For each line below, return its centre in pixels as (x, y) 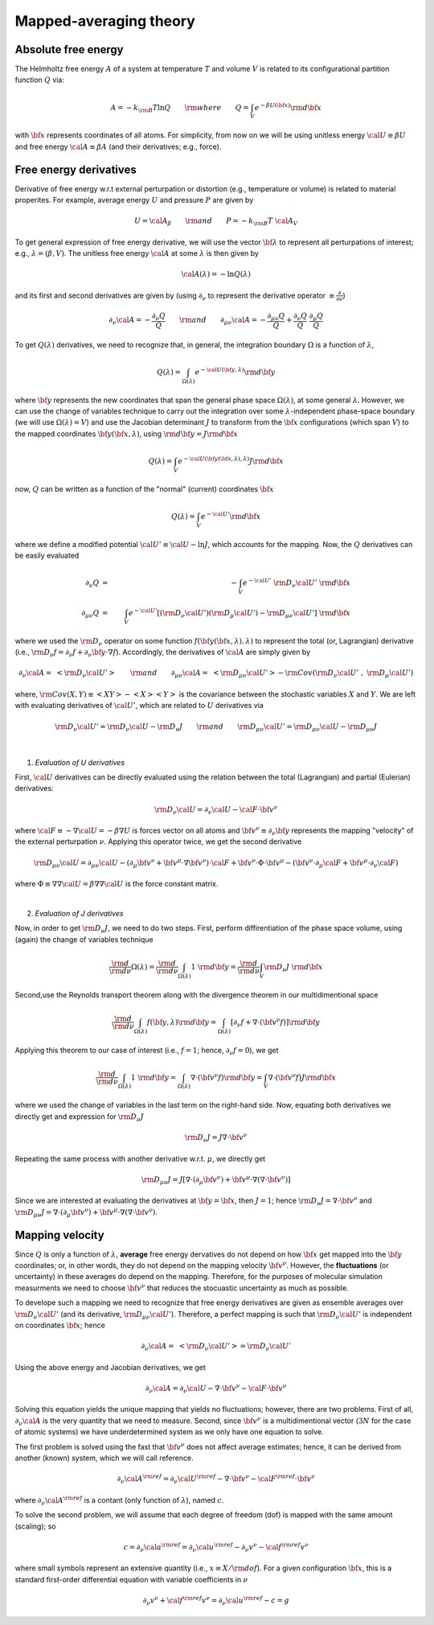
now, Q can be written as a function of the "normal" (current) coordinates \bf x (145, 489)
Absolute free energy (69, 49)
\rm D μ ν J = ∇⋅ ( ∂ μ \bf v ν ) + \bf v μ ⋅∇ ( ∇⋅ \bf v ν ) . (86, 1213)
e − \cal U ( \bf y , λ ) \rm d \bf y (235, 371)
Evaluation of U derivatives (80, 762)
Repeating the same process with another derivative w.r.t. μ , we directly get (140, 1158)
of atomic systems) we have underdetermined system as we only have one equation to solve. (169, 1432)
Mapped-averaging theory (105, 21)
